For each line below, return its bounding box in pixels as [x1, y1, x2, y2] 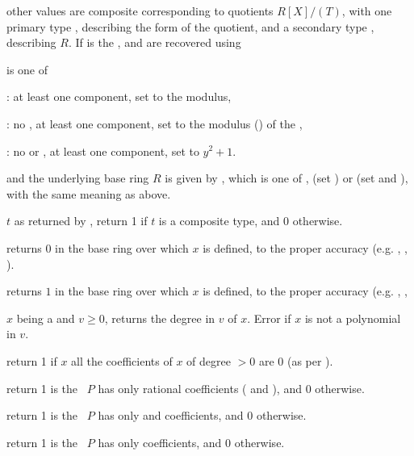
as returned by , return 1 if [14, 212, 148, 229]
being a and [16, 309, 75, 326]
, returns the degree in [104, 309, 215, 326]
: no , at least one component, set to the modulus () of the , [6, 115, 303, 132]
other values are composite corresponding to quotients [6, 2, 274, 19]
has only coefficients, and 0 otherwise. [98, 433, 285, 450]
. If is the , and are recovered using [68, 34, 241, 51]
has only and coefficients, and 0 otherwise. [98, 407, 307, 424]
